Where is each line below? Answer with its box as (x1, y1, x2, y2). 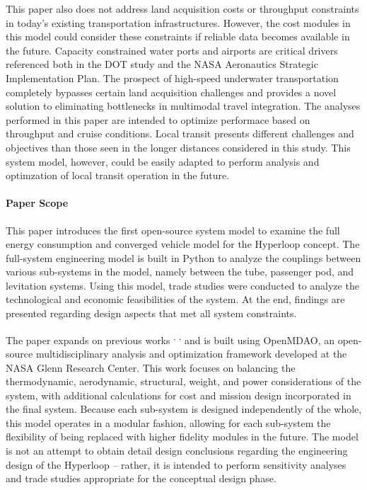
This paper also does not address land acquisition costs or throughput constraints (6, 1, 359, 16)
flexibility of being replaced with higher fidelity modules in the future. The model (6, 429, 359, 444)
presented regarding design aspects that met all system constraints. (6, 306, 297, 321)
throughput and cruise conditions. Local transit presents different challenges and (6, 126, 354, 141)
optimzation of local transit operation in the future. (6, 168, 230, 183)
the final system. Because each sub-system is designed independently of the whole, (6, 401, 362, 416)
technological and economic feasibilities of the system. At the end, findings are (6, 292, 345, 307)
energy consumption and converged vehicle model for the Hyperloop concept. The (6, 237, 360, 251)
